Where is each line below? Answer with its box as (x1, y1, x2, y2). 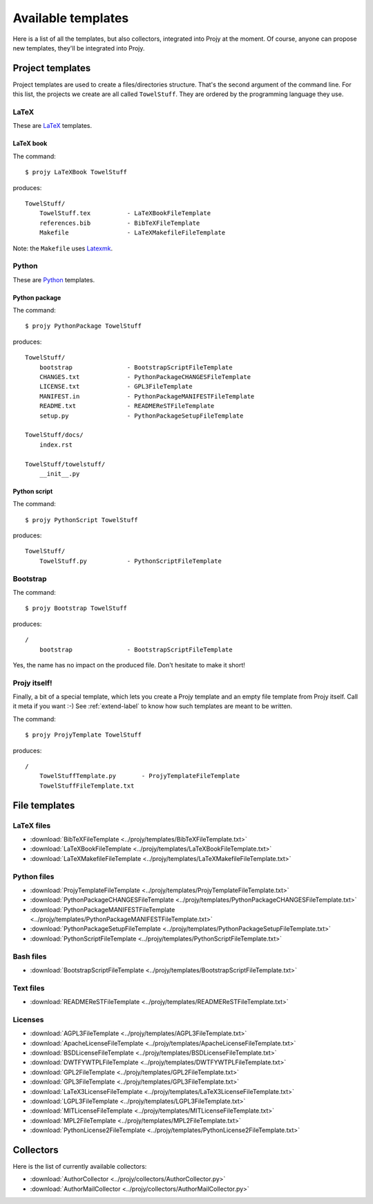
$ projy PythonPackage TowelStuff (25, 322, 142, 330)
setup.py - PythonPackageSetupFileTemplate (39, 411, 244, 420)
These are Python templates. (12, 275, 95, 284)
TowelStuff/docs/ (25, 431, 84, 439)
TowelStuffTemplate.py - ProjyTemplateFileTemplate (39, 772, 240, 780)
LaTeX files (12, 820, 51, 830)
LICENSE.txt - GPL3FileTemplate (39, 382, 193, 391)
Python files (12, 871, 55, 881)
